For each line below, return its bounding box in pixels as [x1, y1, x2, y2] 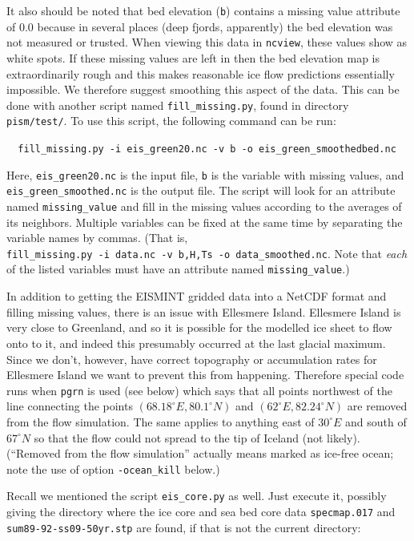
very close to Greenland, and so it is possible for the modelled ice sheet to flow [6, 319, 392, 336]
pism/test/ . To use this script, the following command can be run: [6, 112, 336, 129]
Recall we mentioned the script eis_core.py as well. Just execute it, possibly [6, 487, 387, 504]
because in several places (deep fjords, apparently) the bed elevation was [37, 18, 393, 34]
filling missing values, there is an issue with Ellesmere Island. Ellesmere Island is [6, 303, 401, 320]
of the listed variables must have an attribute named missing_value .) [6, 260, 350, 277]
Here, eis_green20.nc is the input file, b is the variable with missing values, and [6, 166, 404, 183]
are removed [347, 398, 408, 414]
